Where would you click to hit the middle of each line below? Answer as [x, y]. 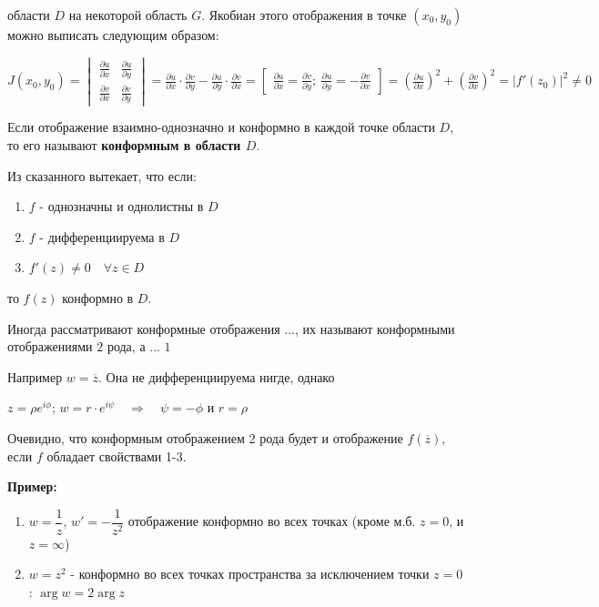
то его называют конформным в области [124, 145]
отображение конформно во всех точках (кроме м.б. [272, 521]
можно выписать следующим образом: [113, 35]
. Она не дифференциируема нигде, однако [217, 376]
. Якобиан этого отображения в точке [304, 15]
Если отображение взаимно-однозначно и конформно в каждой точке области [221, 127]
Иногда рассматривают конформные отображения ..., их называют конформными [231, 328]
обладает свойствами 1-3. [117, 455]
